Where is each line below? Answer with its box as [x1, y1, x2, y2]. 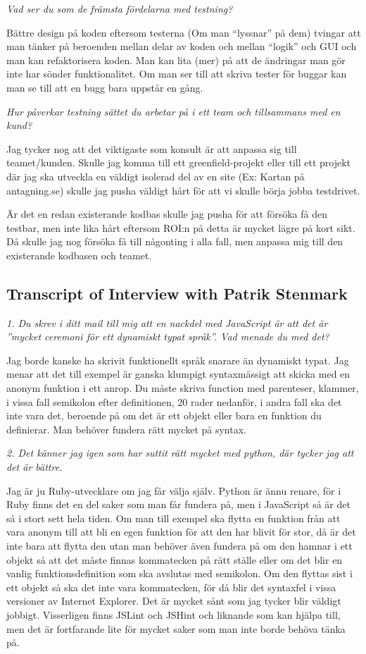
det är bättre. [6, 459, 63, 474]
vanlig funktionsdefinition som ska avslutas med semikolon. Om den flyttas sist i [6, 566, 353, 581]
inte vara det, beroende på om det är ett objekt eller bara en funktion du [6, 408, 322, 423]
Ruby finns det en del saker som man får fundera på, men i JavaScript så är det [6, 497, 351, 512]
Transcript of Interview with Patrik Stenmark [6, 282, 348, 304]
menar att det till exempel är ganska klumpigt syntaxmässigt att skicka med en [6, 366, 351, 381]
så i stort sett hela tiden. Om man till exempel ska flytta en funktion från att [6, 510, 341, 525]
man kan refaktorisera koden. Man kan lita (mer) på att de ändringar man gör [6, 52, 346, 67]
